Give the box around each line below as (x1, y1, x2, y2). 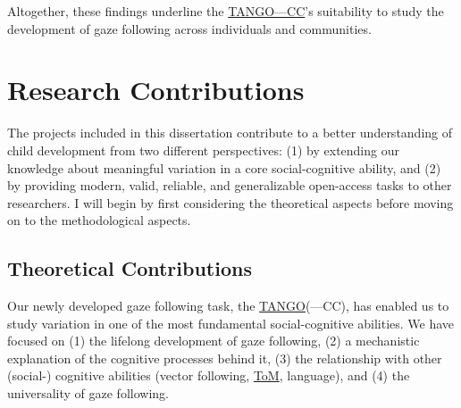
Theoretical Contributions (7, 254, 252, 282)
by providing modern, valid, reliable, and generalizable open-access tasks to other (7, 176, 452, 195)
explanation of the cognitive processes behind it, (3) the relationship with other (7, 348, 442, 367)
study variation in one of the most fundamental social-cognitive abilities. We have (7, 313, 455, 332)
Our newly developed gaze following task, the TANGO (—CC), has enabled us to (7, 296, 449, 315)
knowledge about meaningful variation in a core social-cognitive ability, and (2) (7, 158, 441, 177)
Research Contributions (7, 71, 305, 108)
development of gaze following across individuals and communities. (7, 19, 372, 37)
